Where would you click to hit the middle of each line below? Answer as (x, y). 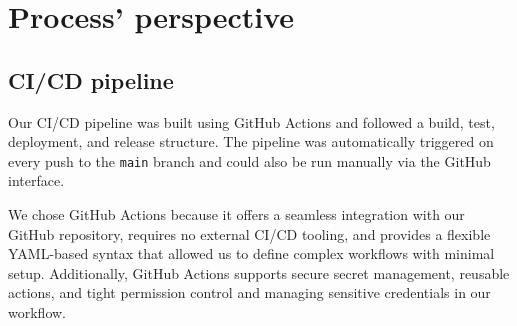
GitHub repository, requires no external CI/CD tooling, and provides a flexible (249, 233)
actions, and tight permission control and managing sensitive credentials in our (249, 292)
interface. (36, 180)
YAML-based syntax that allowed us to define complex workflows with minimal (251, 253)
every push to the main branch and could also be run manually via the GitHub (249, 160)
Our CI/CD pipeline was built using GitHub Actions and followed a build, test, (251, 121)
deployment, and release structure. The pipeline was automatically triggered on (251, 141)
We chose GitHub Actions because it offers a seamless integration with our (236, 214)
